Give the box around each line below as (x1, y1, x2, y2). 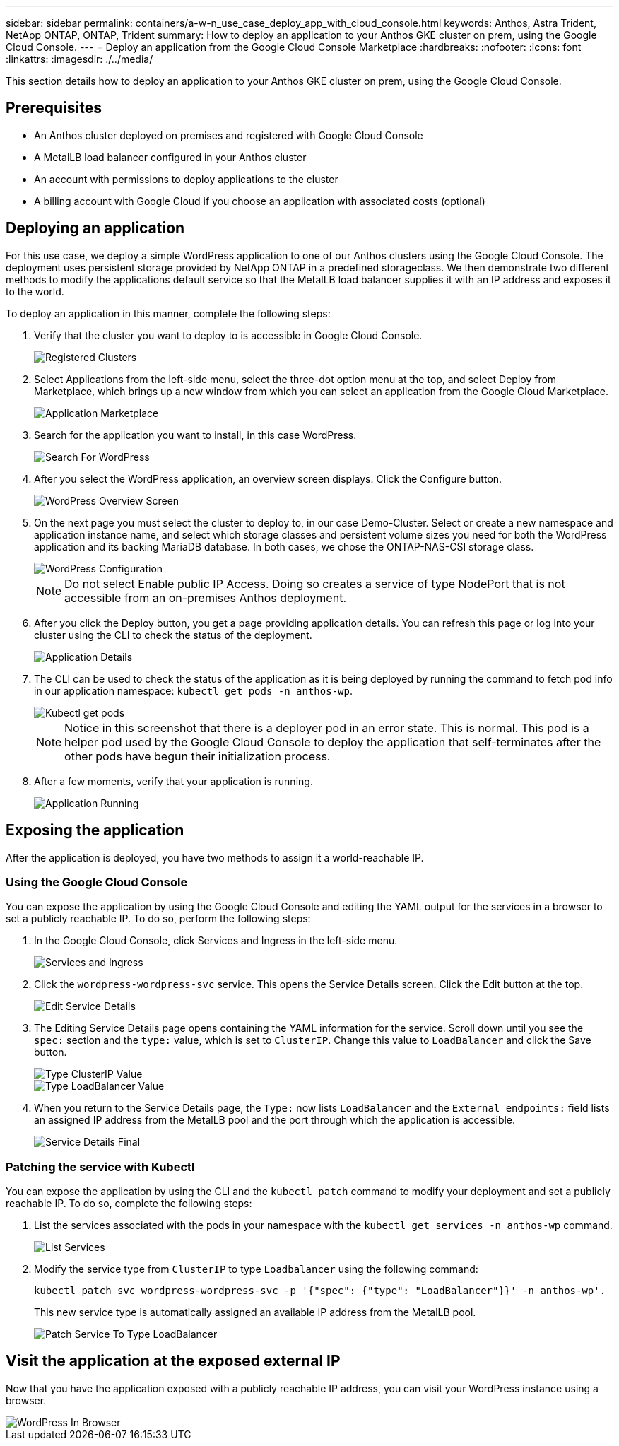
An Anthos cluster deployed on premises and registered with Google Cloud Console (34, 129, 423, 141)
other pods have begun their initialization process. (64, 748, 331, 763)
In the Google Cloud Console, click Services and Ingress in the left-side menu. (34, 934, 398, 947)
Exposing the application (6, 821, 184, 840)
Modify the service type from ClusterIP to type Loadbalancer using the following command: (34, 1263, 478, 1276)
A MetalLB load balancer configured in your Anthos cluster (34, 151, 307, 163)
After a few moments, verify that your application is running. (34, 775, 313, 787)
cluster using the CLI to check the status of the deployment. (34, 628, 312, 641)
